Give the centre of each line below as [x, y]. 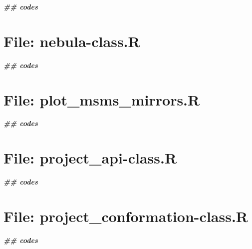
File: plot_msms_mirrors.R [102, 99]
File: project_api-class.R [90, 158]
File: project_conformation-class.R [126, 216]
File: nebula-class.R [72, 41]
